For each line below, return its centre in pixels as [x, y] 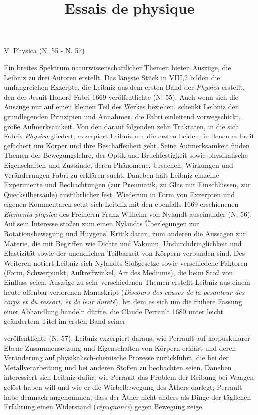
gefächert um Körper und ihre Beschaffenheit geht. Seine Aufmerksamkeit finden [127, 145]
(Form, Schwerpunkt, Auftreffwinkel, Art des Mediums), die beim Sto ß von [119, 272]
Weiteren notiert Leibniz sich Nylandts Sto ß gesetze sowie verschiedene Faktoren [126, 262]
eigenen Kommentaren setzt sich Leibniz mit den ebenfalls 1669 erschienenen [121, 204]
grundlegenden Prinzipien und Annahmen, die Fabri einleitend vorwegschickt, [122, 116]
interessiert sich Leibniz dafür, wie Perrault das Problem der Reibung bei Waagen [129, 377]
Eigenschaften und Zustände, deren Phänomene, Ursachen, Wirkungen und [119, 165]
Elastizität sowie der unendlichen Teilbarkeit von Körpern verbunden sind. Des [125, 253]
